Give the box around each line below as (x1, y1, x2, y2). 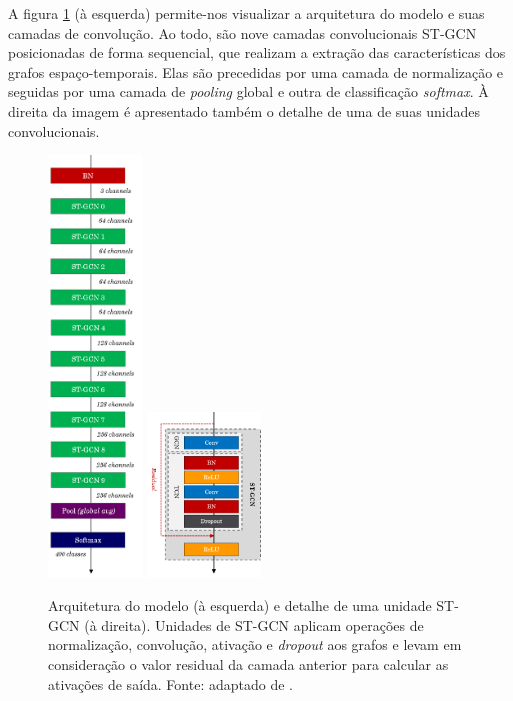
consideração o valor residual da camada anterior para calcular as (48, 654, 449, 675)
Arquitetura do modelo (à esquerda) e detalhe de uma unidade (48, 595, 432, 616)
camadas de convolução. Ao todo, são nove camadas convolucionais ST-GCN (8, 22, 477, 43)
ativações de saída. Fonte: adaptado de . (48, 673, 293, 694)
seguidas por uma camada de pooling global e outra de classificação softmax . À (8, 81, 489, 102)
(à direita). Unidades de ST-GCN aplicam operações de (84, 614, 424, 635)
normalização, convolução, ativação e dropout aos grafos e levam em (48, 634, 462, 655)
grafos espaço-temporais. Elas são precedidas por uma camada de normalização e (8, 61, 504, 82)
